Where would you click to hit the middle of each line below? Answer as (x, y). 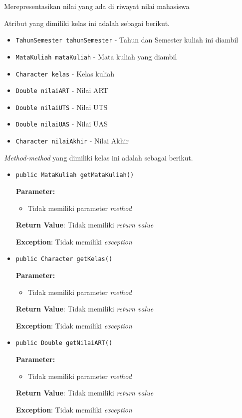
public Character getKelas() (64, 259)
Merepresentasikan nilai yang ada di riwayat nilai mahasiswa (97, 6)
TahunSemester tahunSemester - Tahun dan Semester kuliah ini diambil (127, 40)
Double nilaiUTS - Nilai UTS (62, 107)
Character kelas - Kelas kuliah (65, 73)
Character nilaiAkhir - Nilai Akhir (72, 141)
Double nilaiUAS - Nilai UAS (62, 124)
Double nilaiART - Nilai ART (62, 90)
